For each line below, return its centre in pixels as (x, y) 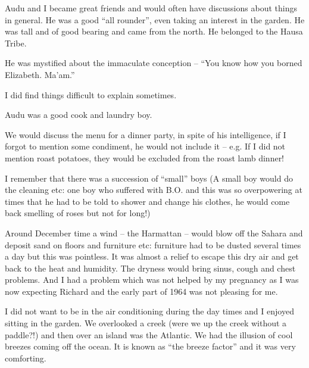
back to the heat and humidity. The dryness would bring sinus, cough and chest (150, 268)
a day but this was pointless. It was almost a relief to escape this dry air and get (152, 256)
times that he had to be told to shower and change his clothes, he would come (147, 201)
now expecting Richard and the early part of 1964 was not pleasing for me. (141, 291)
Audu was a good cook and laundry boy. (79, 115)
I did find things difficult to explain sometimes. (91, 94)
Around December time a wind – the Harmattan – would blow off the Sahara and (154, 233)
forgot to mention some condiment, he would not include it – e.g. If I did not (145, 146)
